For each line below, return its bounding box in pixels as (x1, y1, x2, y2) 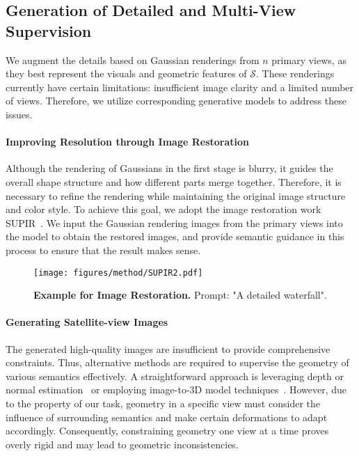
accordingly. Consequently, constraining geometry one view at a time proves (6, 423, 329, 438)
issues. (6, 107, 33, 121)
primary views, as (271, 52, 346, 67)
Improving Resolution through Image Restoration (6, 134, 250, 149)
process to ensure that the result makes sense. (6, 242, 201, 257)
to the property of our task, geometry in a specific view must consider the (6, 395, 320, 410)
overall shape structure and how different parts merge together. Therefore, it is (6, 174, 342, 189)
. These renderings (256, 66, 335, 81)
